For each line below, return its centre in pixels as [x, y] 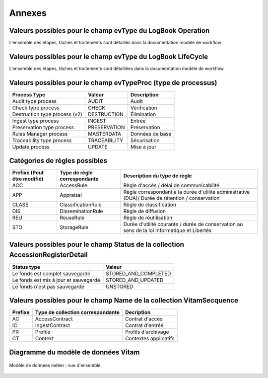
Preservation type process [43, 127]
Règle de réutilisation [148, 218]
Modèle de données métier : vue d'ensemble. [56, 366]
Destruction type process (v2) [47, 114]
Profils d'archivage [147, 332]
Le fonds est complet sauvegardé [51, 273]
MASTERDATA [104, 134]
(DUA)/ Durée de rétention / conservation [171, 198]
